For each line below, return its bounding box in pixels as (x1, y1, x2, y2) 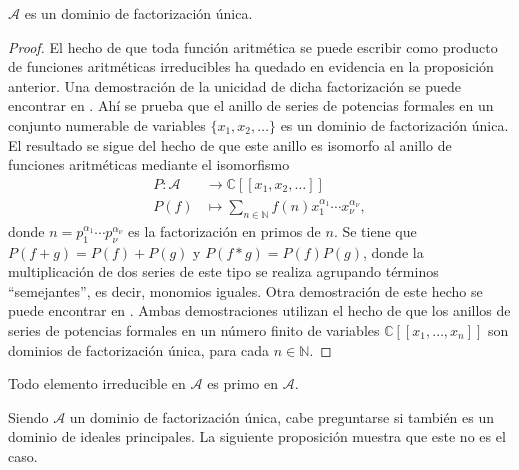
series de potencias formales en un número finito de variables (8, 320, 380, 340)
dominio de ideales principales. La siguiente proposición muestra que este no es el (8, 426, 506, 447)
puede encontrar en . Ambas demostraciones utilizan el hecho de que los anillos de (8, 300, 511, 321)
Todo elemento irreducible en (8, 373, 186, 394)
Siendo (8, 406, 49, 427)
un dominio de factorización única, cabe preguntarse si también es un (69, 406, 495, 427)
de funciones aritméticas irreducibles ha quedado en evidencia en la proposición (8, 56, 494, 77)
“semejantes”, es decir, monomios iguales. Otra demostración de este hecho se (8, 280, 483, 301)
